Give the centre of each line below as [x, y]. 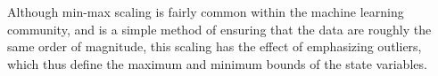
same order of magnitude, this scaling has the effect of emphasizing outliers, [215, 46]
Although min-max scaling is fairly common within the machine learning [206, 11]
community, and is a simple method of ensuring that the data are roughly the [219, 29]
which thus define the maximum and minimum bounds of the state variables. [217, 63]
